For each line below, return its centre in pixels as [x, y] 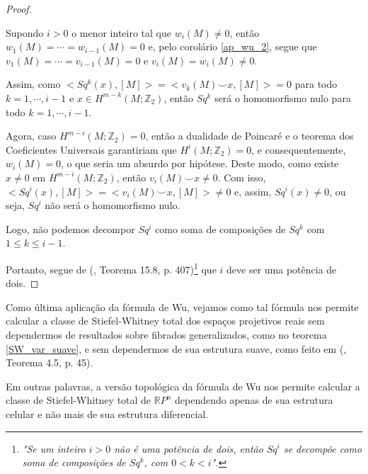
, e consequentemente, [299, 149]
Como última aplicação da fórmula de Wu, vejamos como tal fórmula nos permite [182, 306]
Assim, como [33, 84]
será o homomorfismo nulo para [283, 97]
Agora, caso [31, 136]
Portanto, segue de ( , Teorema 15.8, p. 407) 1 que [111, 268]
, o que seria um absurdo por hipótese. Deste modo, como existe [200, 163]
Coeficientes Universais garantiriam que [91, 149]
